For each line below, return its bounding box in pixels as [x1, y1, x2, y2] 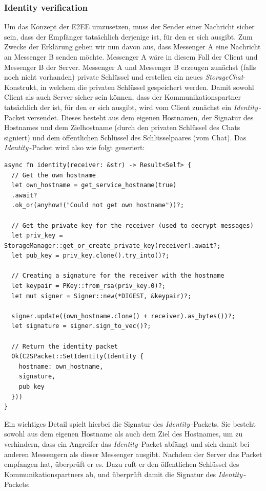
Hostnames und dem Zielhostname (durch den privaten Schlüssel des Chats [4, 122, 240, 133]
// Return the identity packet [11, 342, 118, 350]
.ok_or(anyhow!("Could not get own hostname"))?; [11, 202, 184, 209]
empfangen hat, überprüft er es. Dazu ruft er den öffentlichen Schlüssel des [4, 459, 239, 469]
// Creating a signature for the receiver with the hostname [11, 272, 224, 280]
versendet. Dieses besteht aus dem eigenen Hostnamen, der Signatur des [27, 112, 254, 122]
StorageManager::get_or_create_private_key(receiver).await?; [4, 242, 221, 249]
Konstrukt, [4, 81, 38, 92]
